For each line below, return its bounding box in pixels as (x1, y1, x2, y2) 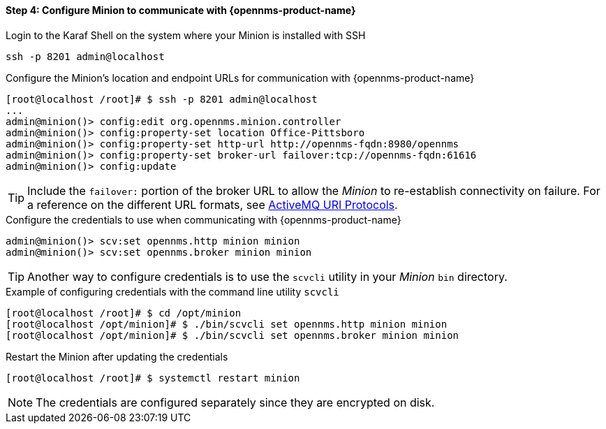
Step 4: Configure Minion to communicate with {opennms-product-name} (6, 4, 356, 16)
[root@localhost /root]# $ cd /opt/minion (6, 307, 242, 319)
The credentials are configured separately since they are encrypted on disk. (36, 395, 435, 409)
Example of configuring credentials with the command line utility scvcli (6, 285, 339, 298)
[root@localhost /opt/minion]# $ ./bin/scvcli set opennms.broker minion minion (6, 329, 459, 341)
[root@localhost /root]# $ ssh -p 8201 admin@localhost (6, 93, 318, 105)
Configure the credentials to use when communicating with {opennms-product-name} (6, 213, 401, 226)
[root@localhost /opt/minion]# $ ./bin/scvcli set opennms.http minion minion (6, 318, 448, 330)
